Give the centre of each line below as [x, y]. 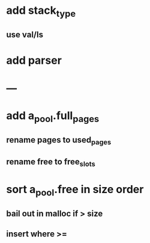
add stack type [41, 11]
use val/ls [25, 35]
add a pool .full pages [53, 117]
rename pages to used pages [59, 140]
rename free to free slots [51, 163]
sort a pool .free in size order [75, 190]
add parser [34, 60]
